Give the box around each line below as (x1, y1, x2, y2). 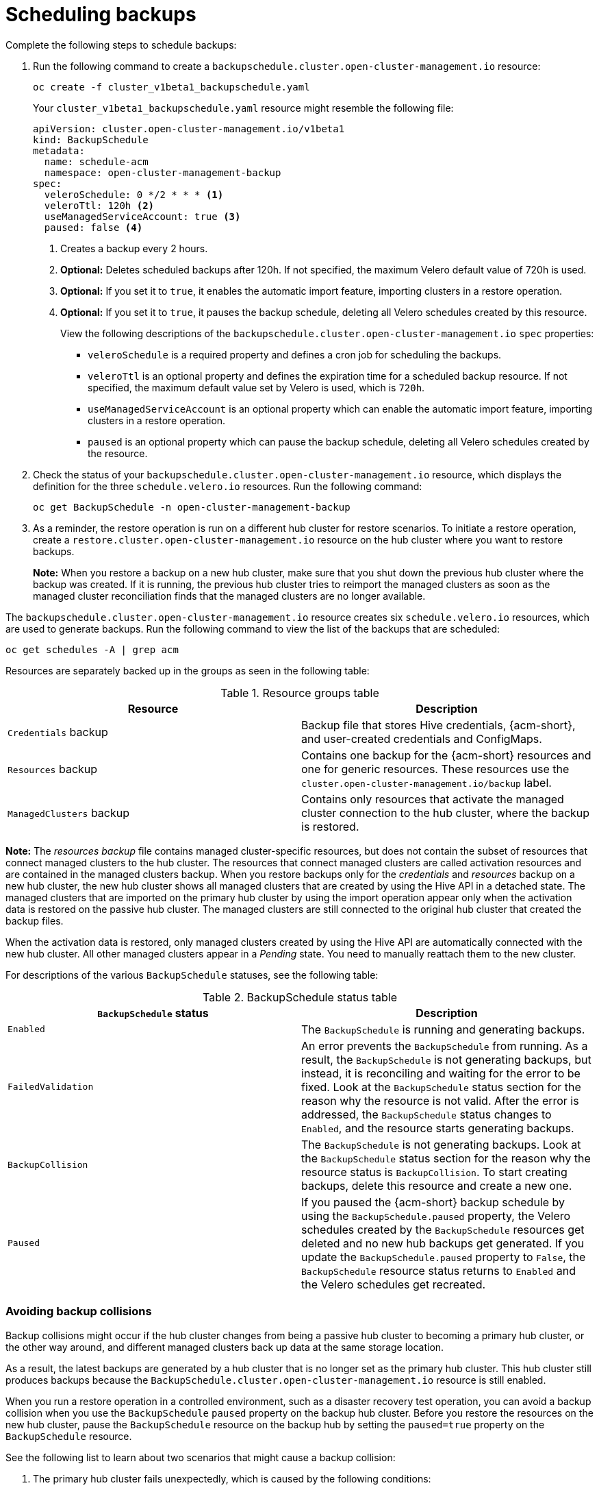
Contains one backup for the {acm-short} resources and (301, 748, 591, 762)
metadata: (33, 145, 85, 156)
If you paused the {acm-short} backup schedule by (301, 1195, 565, 1209)
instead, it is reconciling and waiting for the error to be (301, 1066, 581, 1080)
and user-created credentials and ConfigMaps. (301, 731, 542, 746)
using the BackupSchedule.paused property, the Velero (301, 1208, 571, 1223)
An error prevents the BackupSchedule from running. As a (301, 1038, 588, 1053)
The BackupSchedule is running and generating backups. (301, 1022, 585, 1036)
